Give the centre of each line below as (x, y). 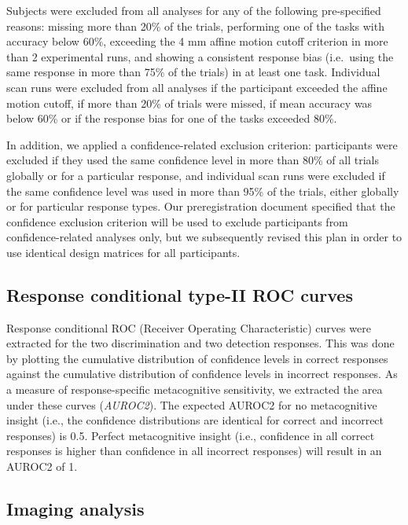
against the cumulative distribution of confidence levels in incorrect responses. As (202, 374)
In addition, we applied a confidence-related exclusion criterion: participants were (202, 144)
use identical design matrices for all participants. (123, 252)
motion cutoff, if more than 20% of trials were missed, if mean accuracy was (189, 103)
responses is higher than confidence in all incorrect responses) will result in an (194, 451)
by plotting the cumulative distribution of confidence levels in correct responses (197, 358)
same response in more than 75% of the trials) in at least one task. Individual (193, 72)
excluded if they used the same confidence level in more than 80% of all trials (193, 160)
